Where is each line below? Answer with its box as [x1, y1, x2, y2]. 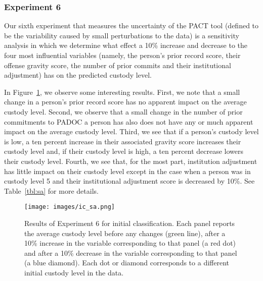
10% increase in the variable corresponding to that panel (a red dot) [24, 238, 236, 248]
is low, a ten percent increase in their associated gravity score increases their [4, 136, 241, 146]
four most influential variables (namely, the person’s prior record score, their [4, 50, 241, 60]
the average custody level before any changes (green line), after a [24, 228, 226, 238]
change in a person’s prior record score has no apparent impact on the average [4, 96, 247, 107]
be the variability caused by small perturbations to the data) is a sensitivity [4, 30, 239, 40]
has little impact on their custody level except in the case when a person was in [4, 165, 251, 176]
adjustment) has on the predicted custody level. [4, 70, 152, 80]
